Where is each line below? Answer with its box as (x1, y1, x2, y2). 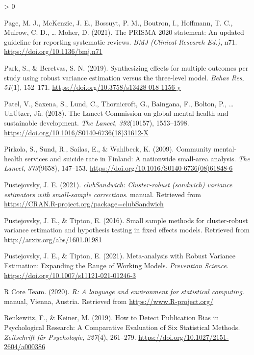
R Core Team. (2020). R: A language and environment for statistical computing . (4, 286, 244, 297)
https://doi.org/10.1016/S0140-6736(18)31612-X (4, 127, 149, 137)
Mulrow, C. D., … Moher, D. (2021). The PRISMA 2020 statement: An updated (4, 27, 244, 37)
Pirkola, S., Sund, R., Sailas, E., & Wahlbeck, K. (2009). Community (4, 144, 212, 154)
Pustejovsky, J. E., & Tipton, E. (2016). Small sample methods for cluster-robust (4, 215, 248, 225)
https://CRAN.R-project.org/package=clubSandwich (4, 199, 164, 209)
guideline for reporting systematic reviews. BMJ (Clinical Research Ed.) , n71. (4, 36, 237, 47)
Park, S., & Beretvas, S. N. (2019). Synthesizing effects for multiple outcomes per (4, 62, 249, 73)
